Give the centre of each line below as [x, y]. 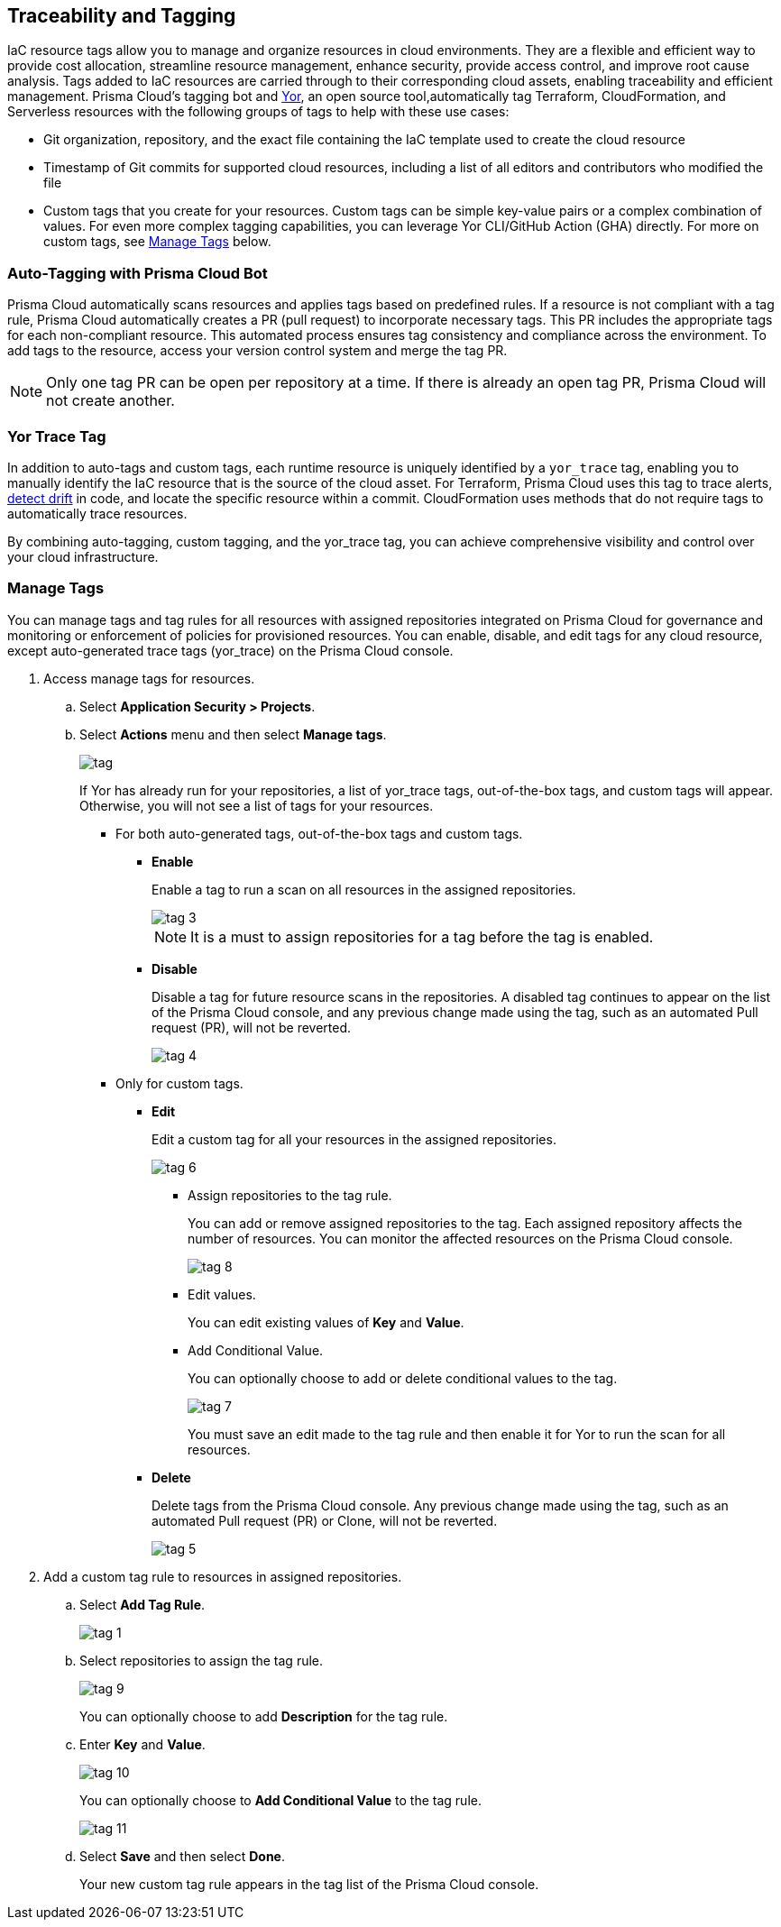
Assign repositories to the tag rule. [290, 1195]
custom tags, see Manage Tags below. [157, 242]
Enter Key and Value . [142, 1744]
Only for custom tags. [179, 1083]
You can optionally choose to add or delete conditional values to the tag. [403, 1378]
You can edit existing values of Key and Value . [326, 1322]
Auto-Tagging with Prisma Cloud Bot [138, 273]
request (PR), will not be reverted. [252, 1027]
